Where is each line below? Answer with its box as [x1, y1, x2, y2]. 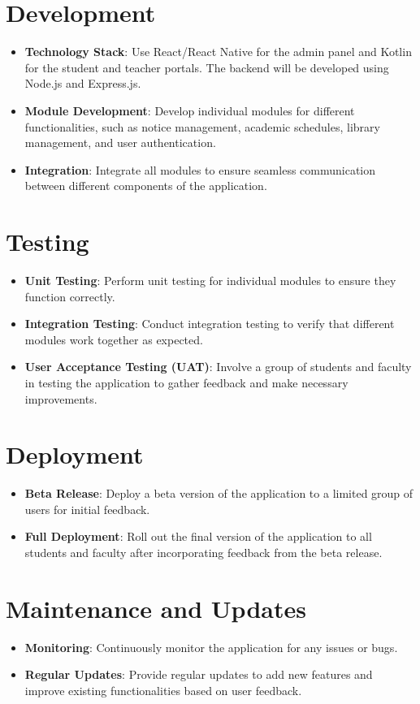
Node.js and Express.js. [24, 75, 141, 92]
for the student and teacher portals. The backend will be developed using [24, 58, 389, 76]
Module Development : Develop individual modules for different [24, 101, 355, 119]
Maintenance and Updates [6, 591, 306, 624]
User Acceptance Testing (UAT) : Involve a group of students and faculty [24, 358, 412, 375]
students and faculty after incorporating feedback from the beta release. [24, 544, 383, 561]
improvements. [24, 390, 97, 407]
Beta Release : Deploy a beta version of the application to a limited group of [24, 485, 414, 502]
